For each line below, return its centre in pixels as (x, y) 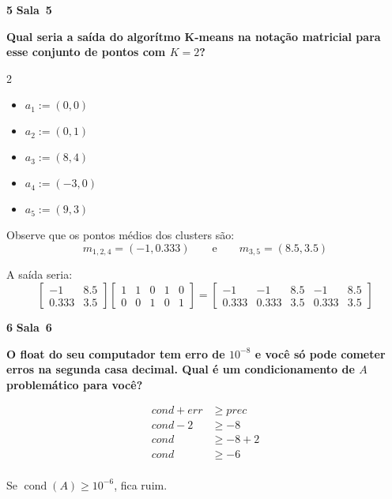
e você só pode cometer (320, 353)
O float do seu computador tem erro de (116, 353)
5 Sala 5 (29, 9)
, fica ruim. (141, 484)
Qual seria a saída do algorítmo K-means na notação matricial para (194, 36)
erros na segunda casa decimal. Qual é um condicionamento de (181, 369)
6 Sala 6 (29, 327)
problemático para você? (75, 384)
